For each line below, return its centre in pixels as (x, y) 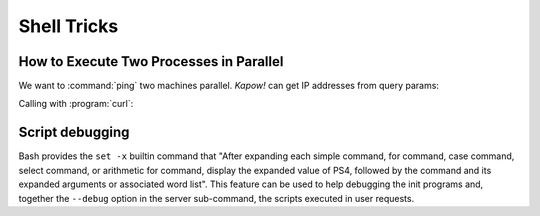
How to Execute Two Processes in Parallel (151, 61)
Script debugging (74, 132)
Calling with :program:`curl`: (76, 104)
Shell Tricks (68, 26)
